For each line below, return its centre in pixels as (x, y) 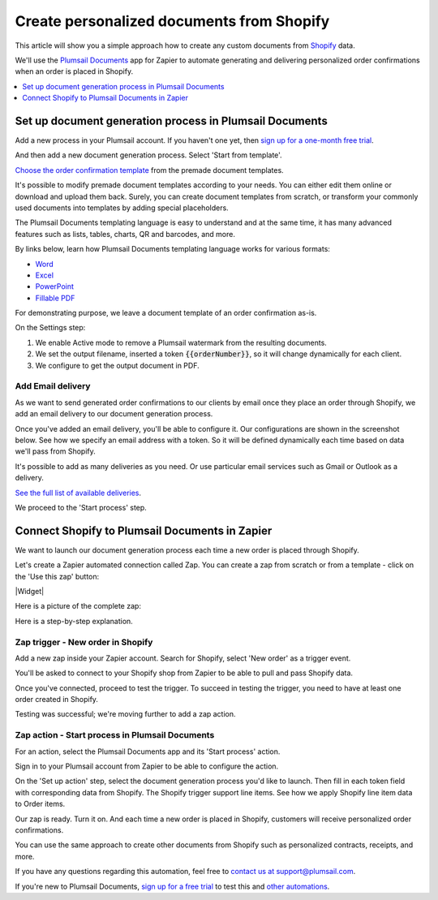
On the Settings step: (50, 328)
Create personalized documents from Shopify (172, 21)
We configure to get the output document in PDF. (117, 365)
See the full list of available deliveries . (78, 493)
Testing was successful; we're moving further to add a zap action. (125, 714)
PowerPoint (55, 286)
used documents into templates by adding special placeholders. (122, 208)
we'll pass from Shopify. (56, 451)
